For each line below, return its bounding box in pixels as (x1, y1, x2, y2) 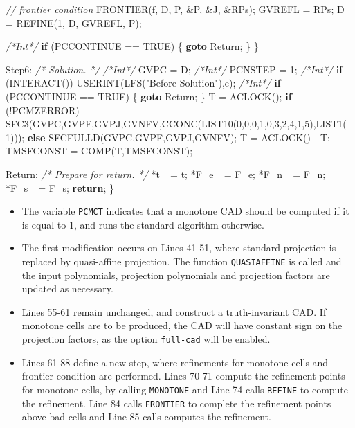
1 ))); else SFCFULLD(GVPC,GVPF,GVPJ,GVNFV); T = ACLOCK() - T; (6, 130, 330, 144)
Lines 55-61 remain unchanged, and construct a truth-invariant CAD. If (21, 304, 327, 319)
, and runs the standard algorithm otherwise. (73, 217, 264, 231)
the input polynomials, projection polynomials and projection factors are (21, 267, 330, 282)
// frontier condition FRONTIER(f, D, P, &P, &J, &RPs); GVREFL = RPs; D (6, 2, 345, 16)
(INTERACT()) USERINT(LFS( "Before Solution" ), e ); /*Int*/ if (6, 75, 281, 90)
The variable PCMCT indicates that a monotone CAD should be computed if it (21, 204, 349, 218)
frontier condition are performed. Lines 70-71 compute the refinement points (21, 368, 345, 383)
